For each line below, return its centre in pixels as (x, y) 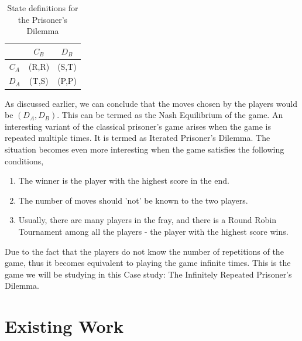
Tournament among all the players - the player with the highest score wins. (153, 231)
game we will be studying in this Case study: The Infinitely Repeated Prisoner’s (148, 274)
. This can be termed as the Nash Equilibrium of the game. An (170, 115)
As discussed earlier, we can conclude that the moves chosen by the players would (151, 103)
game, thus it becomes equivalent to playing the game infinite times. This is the (148, 263)
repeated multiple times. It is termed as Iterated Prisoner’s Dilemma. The (138, 138)
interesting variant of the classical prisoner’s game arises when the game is (138, 126)
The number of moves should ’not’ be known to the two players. (133, 200)
